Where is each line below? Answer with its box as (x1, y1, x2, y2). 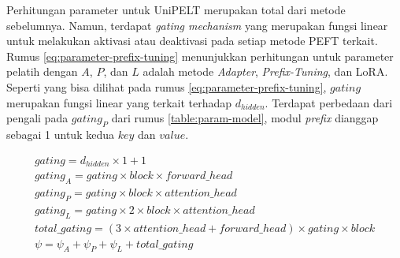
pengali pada (6, 110, 69, 126)
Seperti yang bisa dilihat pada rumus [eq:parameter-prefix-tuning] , (6, 78, 327, 95)
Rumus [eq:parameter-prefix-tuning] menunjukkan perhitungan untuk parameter (6, 47, 394, 64)
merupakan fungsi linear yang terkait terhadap (6, 94, 232, 110)
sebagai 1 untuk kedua (6, 125, 114, 142)
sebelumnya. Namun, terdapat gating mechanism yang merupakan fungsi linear (6, 17, 388, 33)
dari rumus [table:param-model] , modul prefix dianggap (111, 110, 379, 126)
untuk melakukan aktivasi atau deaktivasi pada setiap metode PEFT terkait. (6, 32, 378, 49)
